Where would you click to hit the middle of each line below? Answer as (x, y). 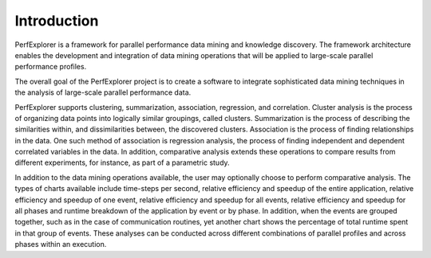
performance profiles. (51, 67)
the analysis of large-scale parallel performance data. (103, 92)
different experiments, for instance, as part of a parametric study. (123, 162)
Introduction (57, 21)
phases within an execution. (61, 244)
